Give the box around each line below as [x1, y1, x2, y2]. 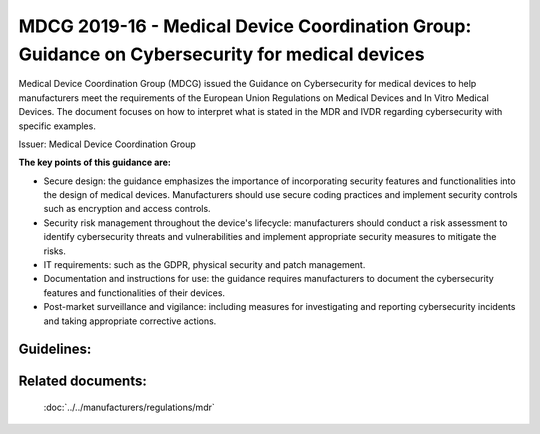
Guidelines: [18, 341, 92, 358]
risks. [43, 245, 67, 257]
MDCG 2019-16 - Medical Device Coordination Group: [18, 15, 472, 37]
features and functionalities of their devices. [43, 286, 225, 299]
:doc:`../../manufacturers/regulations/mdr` [43, 401, 215, 414]
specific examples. [18, 120, 97, 132]
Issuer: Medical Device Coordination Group [18, 138, 197, 150]
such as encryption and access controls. [43, 203, 211, 215]
